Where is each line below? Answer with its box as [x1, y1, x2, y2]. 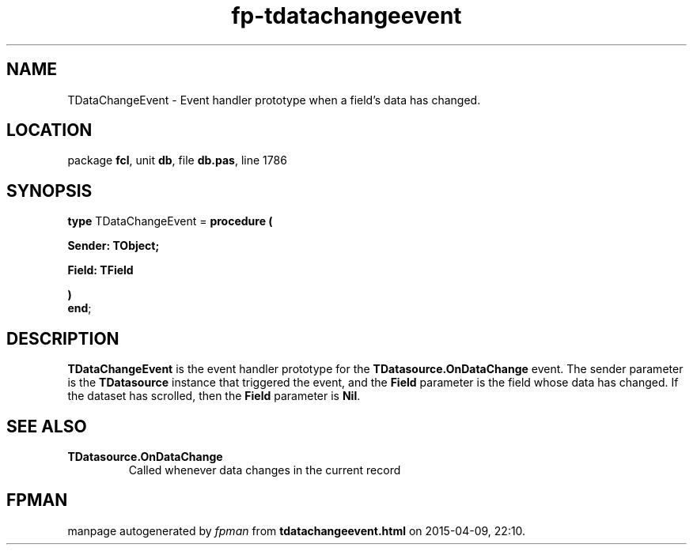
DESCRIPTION [6, 328, 119, 349]
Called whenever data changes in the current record [128, 462, 401, 477]
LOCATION [6, 120, 93, 141]
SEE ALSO [6, 416, 87, 436]
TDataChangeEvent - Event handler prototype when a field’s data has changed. [67, 92, 481, 107]
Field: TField [67, 263, 134, 277]
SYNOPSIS [6, 180, 93, 201]
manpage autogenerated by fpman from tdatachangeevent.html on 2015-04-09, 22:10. [67, 523, 526, 538]
